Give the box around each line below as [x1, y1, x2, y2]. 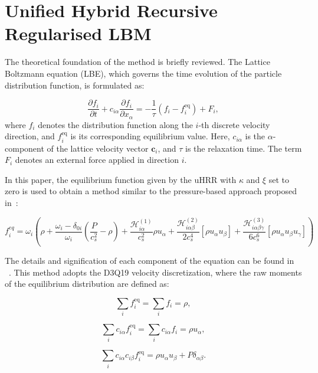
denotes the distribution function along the [38, 118, 193, 130]
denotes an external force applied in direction [15, 153, 179, 166]
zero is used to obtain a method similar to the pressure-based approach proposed [5, 185, 297, 197]
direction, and [5, 130, 55, 142]
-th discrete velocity [198, 118, 270, 130]
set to [268, 173, 289, 185]
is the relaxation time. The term [185, 142, 302, 154]
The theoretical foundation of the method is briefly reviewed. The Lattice [5, 55, 270, 68]
